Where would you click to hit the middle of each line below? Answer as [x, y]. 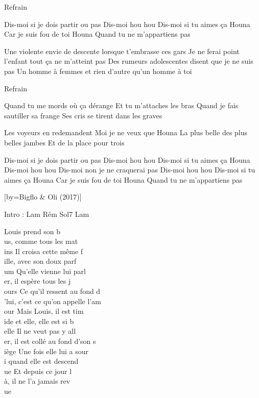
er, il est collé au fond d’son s [50, 341]
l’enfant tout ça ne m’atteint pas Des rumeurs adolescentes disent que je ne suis [129, 61]
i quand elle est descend [41, 361]
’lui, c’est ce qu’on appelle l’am [53, 301]
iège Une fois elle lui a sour [46, 351]
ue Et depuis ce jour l [38, 371]
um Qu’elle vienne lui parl [45, 271]
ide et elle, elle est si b [39, 321]
